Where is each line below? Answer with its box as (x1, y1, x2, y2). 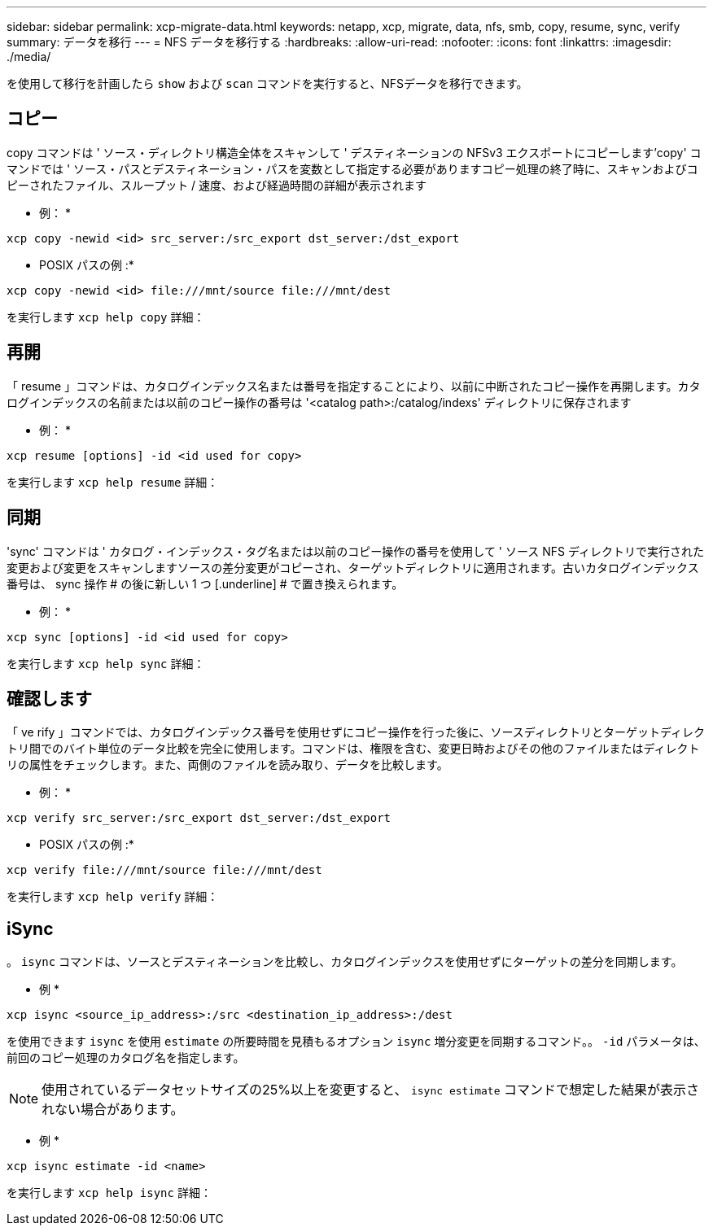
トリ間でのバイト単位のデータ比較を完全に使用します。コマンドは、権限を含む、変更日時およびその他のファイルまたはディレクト (7, 741, 700, 756)
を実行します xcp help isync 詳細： (7, 1186, 212, 1200)
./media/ (7, 50, 51, 63)
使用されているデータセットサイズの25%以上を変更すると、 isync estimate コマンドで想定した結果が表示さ (42, 1081, 700, 1099)
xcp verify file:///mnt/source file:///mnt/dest (7, 863, 322, 877)
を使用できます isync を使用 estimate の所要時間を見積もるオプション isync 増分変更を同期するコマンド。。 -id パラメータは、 (7, 1034, 706, 1049)
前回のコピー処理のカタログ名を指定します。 (7, 1051, 245, 1065)
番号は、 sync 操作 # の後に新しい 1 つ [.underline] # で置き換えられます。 (7, 576, 404, 591)
